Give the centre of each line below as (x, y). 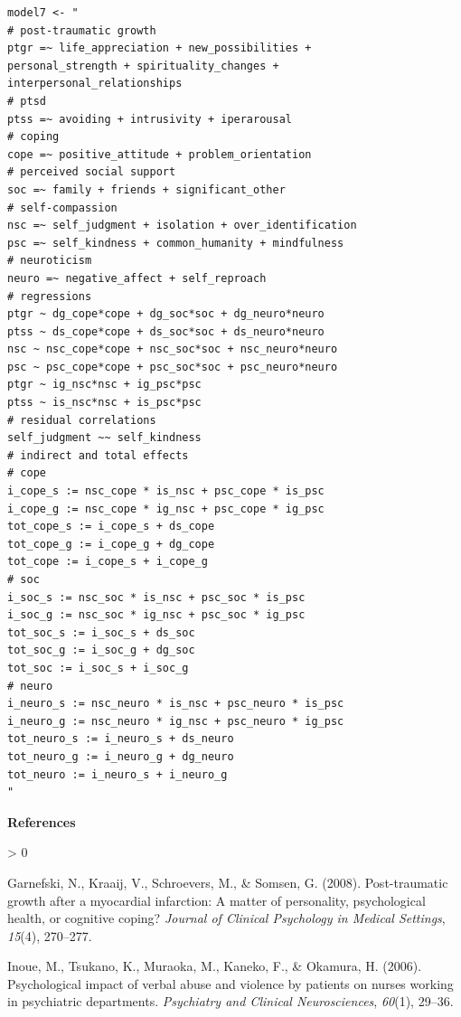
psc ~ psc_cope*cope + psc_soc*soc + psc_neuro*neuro (173, 367)
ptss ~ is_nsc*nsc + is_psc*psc (104, 403)
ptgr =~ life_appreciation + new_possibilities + (160, 48)
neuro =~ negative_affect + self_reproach (137, 278)
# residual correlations (82, 420)
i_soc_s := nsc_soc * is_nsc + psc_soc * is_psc (156, 597)
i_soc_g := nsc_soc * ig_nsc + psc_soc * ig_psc (156, 615)
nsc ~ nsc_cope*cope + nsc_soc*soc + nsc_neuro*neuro (173, 349)
